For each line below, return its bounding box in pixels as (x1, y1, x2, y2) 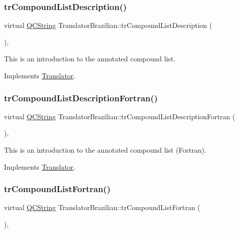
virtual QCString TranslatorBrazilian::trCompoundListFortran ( (4, 202, 201, 213)
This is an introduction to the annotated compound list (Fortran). (4, 145, 207, 155)
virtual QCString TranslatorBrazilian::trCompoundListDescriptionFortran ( (4, 111, 236, 121)
